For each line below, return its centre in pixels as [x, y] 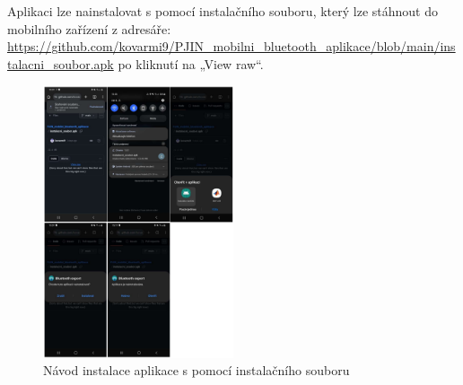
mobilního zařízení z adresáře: [89, 28]
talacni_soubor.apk [61, 63]
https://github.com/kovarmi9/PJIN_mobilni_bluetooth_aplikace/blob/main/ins [231, 46]
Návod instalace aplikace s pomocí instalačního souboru [197, 370]
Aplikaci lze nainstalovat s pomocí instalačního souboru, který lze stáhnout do [223, 11]
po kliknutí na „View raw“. [191, 63]
